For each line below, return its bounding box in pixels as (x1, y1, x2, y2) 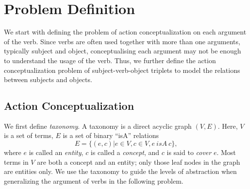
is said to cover (167, 147, 212, 157)
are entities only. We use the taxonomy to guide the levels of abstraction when (4, 166, 237, 176)
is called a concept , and (90, 147, 160, 157)
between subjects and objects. (4, 74, 92, 85)
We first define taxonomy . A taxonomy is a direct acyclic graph (4, 120, 192, 131)
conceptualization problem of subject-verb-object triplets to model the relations (4, 65, 240, 75)
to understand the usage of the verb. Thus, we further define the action (4, 55, 216, 65)
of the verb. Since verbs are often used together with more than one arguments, (4, 36, 240, 46)
